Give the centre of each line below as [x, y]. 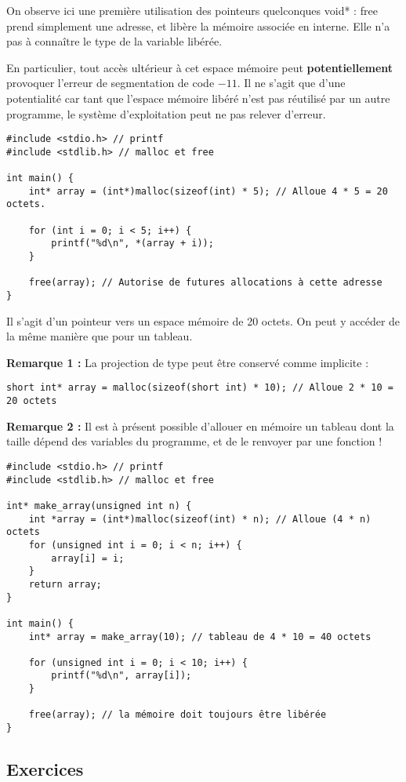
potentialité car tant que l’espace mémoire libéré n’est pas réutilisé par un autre [198, 98]
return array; [65, 584]
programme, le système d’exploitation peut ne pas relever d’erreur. [166, 113]
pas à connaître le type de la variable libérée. [114, 41]
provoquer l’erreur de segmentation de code [111, 83]
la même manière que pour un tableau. [100, 336]
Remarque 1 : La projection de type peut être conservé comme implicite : [188, 362]
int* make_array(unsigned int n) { [99, 506]
